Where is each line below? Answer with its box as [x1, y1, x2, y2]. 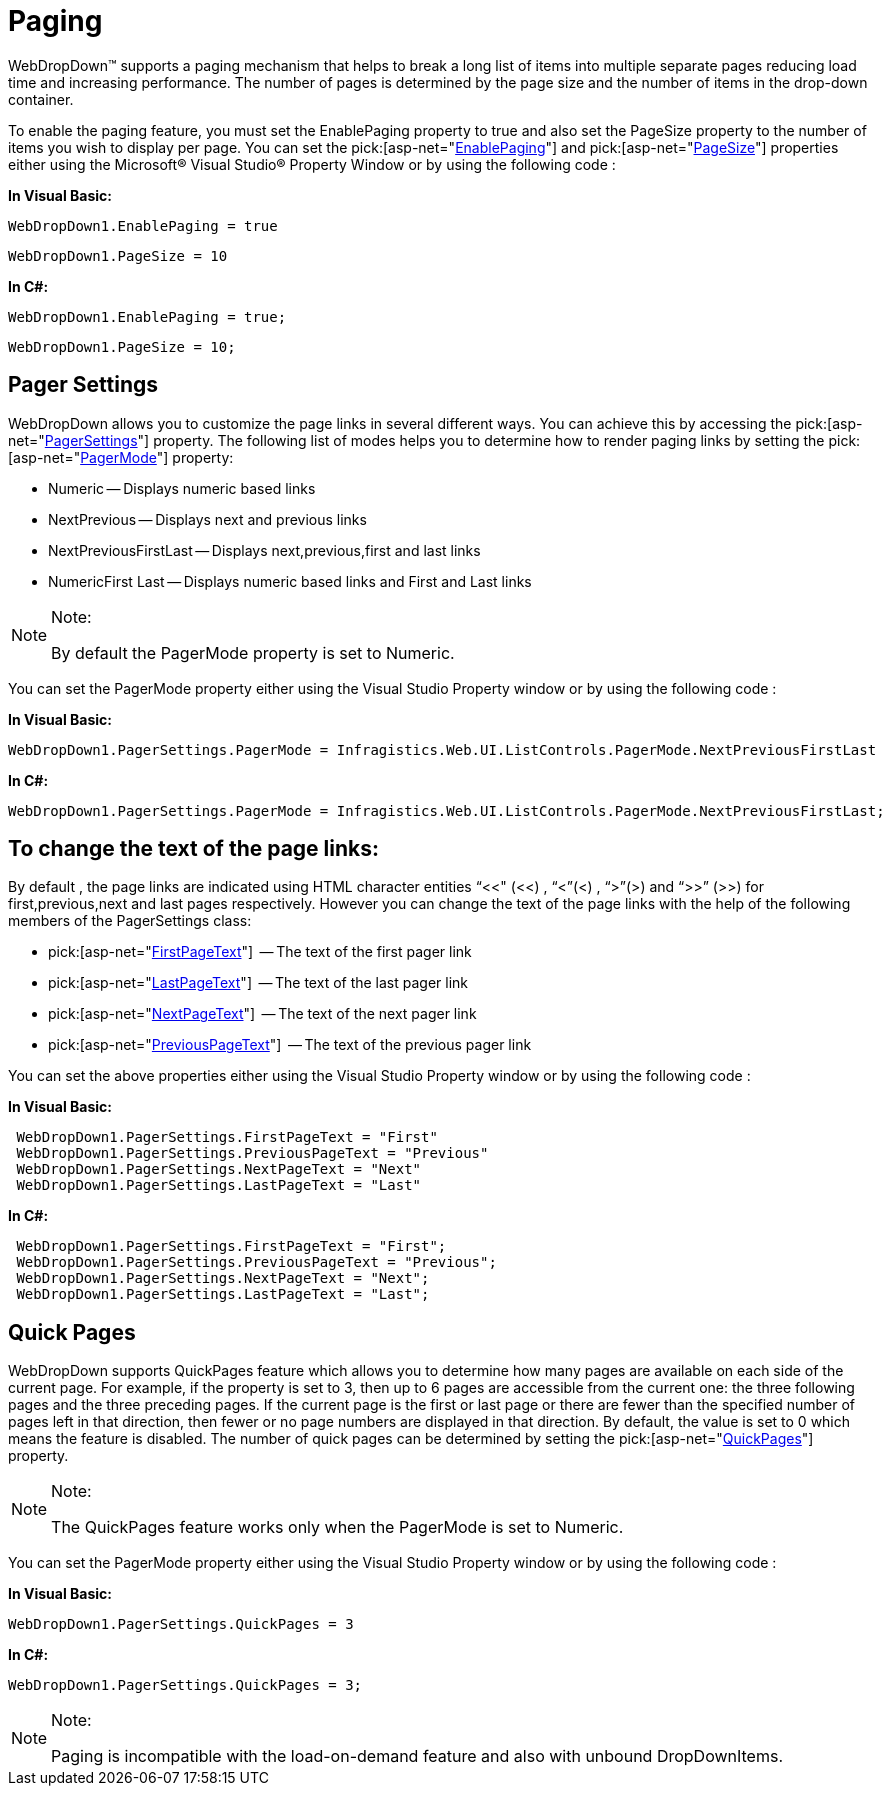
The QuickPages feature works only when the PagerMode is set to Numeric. [51, 1517, 624, 1538]
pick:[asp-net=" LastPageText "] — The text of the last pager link [48, 974, 469, 992]
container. [8, 90, 74, 108]
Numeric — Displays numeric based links [48, 479, 316, 497]
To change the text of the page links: [8, 836, 379, 862]
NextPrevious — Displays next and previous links [48, 510, 367, 528]
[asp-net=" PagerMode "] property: [8, 448, 234, 466]
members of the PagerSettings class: [8, 912, 252, 930]
